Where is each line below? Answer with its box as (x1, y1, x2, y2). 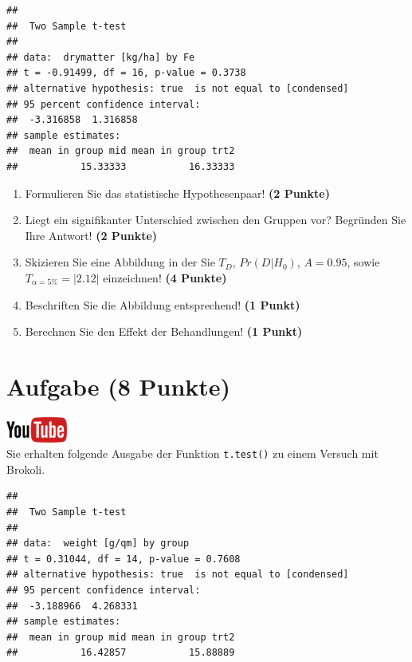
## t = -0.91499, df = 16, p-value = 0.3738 (6, 67, 246, 79)
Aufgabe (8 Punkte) (6, 369, 231, 402)
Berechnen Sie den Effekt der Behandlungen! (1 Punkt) (25, 323, 303, 340)
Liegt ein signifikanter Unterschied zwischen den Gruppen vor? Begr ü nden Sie (25, 211, 406, 228)
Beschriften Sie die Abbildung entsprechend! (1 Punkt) (25, 296, 300, 313)
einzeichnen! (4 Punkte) (103, 269, 227, 286)
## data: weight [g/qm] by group (6, 538, 190, 550)
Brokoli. (6, 460, 45, 477)
